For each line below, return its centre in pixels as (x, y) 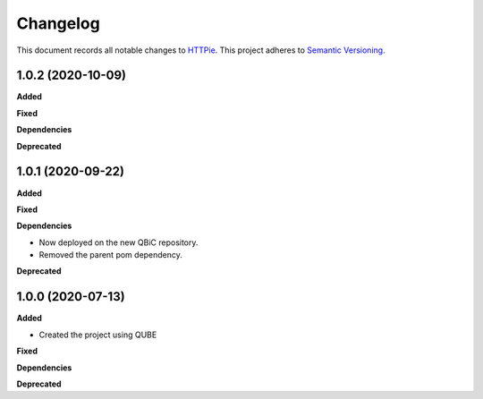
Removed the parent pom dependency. (111, 255)
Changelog (58, 23)
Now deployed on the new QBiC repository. (119, 242)
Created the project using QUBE (98, 335)
